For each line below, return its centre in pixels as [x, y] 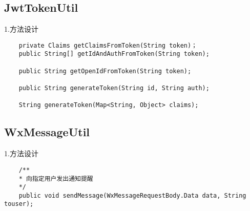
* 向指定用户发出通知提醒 [56, 178]
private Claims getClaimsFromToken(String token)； [108, 45]
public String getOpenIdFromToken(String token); [105, 71]
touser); [19, 204]
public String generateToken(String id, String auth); [114, 88]
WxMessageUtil [47, 132]
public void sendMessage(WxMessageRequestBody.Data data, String [132, 195]
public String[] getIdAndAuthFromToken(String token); [114, 54]
